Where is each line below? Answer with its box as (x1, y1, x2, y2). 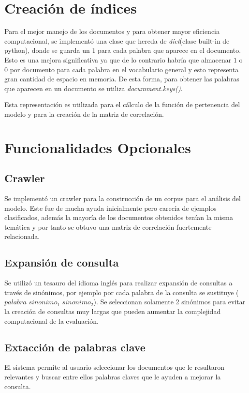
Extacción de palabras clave (4, 339, 146, 354)
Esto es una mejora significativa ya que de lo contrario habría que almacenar (4, 54, 232, 64)
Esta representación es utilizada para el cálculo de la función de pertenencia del (4, 99, 240, 110)
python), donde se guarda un (4, 45, 90, 55)
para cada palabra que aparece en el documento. (98, 45, 241, 55)
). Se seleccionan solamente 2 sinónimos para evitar (93, 297, 246, 307)
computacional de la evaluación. (4, 315, 99, 326)
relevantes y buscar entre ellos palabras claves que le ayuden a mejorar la (4, 371, 221, 381)
